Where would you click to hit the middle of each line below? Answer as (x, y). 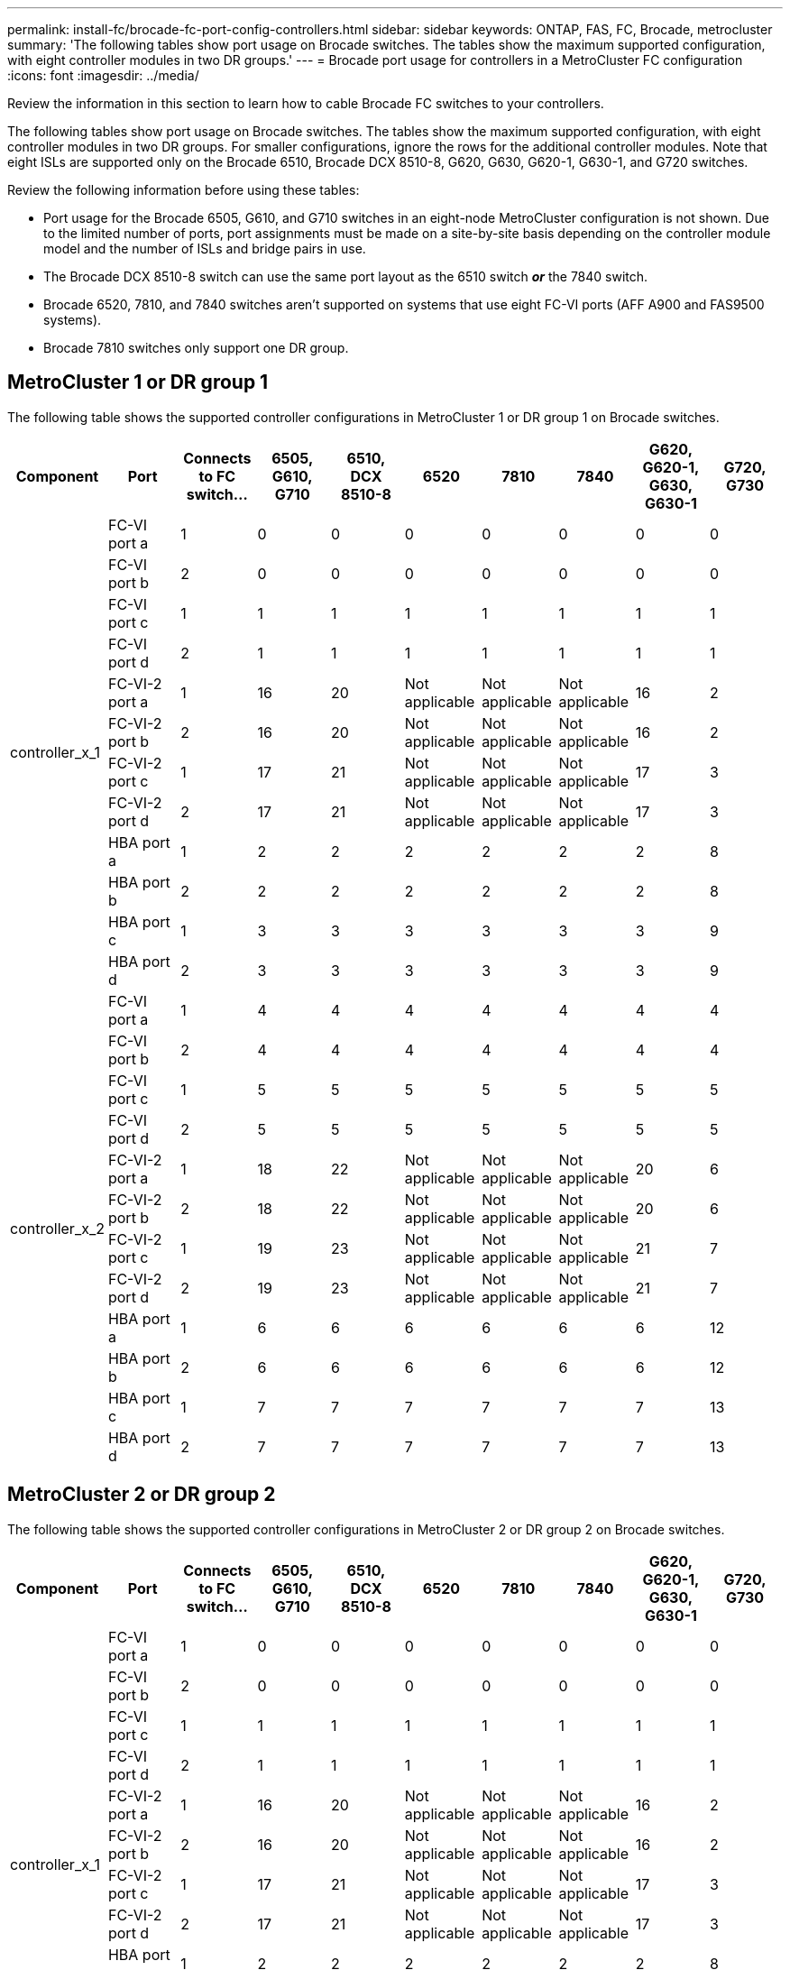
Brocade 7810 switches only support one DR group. (196, 348)
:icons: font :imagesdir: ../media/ (103, 75)
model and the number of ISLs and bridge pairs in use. (205, 249)
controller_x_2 (57, 1228)
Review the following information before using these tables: (184, 190)
